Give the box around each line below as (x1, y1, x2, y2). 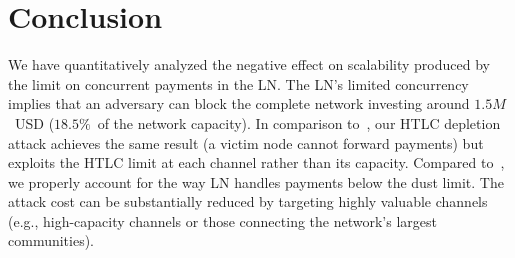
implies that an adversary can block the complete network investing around (8, 93, 470, 114)
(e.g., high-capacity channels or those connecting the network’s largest (8, 210, 437, 231)
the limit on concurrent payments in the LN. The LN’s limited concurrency (8, 73, 469, 94)
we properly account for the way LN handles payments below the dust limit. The (8, 171, 504, 192)
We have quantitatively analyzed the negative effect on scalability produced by (8, 54, 490, 75)
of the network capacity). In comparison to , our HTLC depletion (97, 112, 501, 133)
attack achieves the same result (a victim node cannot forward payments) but (8, 132, 484, 153)
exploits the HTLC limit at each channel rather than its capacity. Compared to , (8, 152, 505, 173)
